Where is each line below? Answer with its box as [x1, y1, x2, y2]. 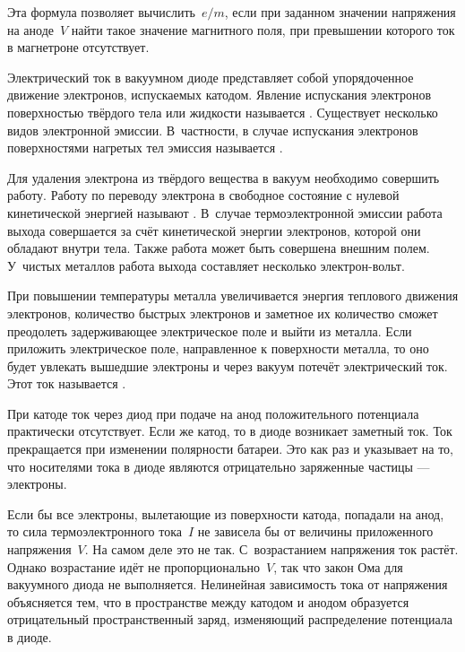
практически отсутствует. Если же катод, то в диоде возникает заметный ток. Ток [7, 422, 452, 440]
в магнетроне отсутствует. [7, 38, 150, 57]
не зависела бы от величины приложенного [197, 522, 434, 541]
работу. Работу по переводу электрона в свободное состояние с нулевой [7, 186, 400, 204]
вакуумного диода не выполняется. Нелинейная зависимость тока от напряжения [7, 575, 448, 594]
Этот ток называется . [7, 374, 126, 393]
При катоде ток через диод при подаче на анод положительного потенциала [7, 404, 419, 422]
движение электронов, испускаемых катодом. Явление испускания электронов [7, 85, 431, 104]
